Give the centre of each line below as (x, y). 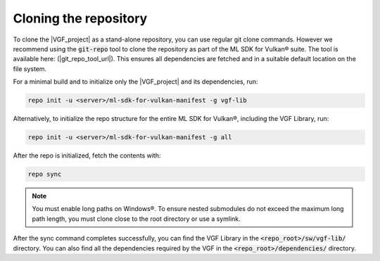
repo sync (45, 174)
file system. (30, 69)
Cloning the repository (80, 18)
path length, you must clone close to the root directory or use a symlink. (136, 219)
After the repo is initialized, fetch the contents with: (87, 155)
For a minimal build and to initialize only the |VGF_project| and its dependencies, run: (135, 82)
